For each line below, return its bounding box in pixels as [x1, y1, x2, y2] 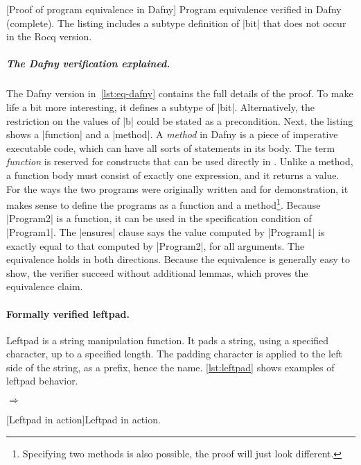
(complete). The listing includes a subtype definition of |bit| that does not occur [6, 15, 346, 30]
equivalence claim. [6, 279, 83, 294]
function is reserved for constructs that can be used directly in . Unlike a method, [6, 154, 353, 169]
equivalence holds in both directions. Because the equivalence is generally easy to [6, 252, 351, 267]
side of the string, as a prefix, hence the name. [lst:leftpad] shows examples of [6, 360, 335, 374]
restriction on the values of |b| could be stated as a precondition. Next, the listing [6, 113, 353, 128]
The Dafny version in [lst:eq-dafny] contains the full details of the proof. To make [6, 86, 353, 101]
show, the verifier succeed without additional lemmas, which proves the [6, 265, 308, 280]
